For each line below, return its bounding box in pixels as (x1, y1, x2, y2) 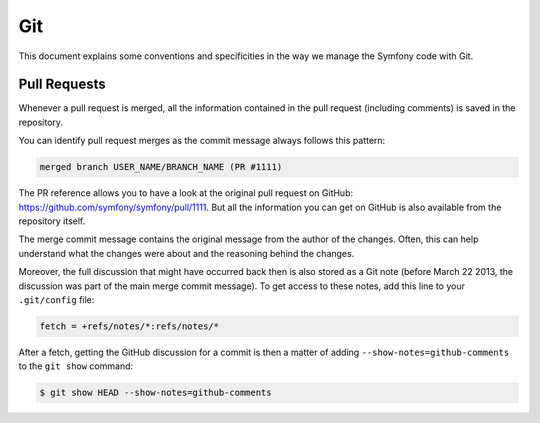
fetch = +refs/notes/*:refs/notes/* (39, 320, 220, 332)
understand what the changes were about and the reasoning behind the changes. (18, 247, 355, 259)
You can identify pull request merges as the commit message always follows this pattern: (18, 135, 386, 147)
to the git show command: (18, 360, 134, 372)
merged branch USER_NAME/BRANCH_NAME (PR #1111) (39, 161, 283, 173)
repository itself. (18, 215, 86, 227)
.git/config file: (18, 293, 95, 305)
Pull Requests (18, 76, 106, 93)
